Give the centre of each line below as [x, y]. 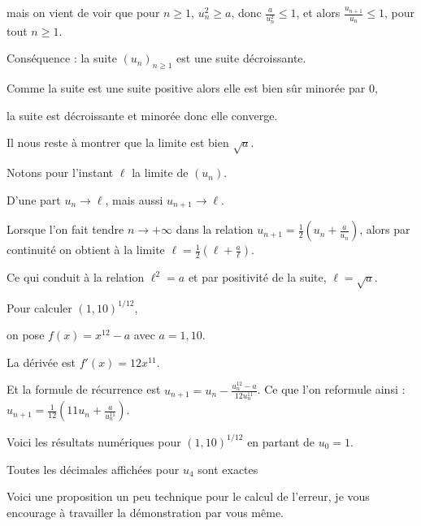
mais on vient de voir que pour [83, 12]
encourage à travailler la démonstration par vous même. [145, 512]
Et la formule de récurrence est [84, 389]
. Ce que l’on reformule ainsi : [331, 389]
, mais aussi [134, 199]
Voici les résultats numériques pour [94, 441]
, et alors [318, 12]
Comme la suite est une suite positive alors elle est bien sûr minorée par [186, 88]
